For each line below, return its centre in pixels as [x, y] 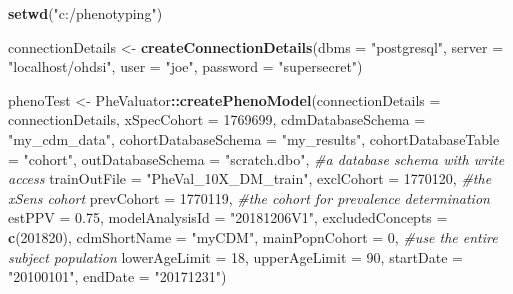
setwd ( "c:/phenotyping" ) [85, 13]
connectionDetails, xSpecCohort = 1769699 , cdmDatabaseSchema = [217, 119]
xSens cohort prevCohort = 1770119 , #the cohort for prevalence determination [249, 197]
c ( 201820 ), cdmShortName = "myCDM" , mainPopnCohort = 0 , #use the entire [253, 236]
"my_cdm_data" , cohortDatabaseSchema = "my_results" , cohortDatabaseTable [254, 138]
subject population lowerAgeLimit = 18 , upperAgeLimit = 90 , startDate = [235, 256]
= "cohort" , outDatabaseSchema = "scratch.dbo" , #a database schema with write [256, 158]
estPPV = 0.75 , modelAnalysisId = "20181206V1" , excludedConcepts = [228, 217]
